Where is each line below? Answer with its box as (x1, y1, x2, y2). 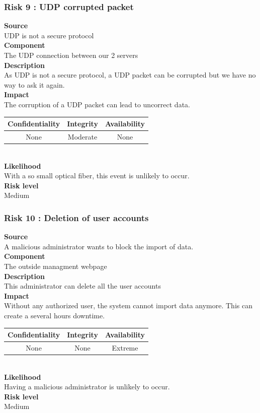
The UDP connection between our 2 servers (4, 50, 138, 60)
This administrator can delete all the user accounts (4, 281, 161, 291)
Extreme (112, 342, 138, 353)
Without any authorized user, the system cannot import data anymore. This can (4, 300, 252, 311)
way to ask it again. (4, 79, 65, 90)
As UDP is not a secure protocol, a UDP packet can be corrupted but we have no (4, 70, 256, 80)
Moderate (67, 131, 98, 142)
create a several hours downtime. (4, 310, 105, 320)
